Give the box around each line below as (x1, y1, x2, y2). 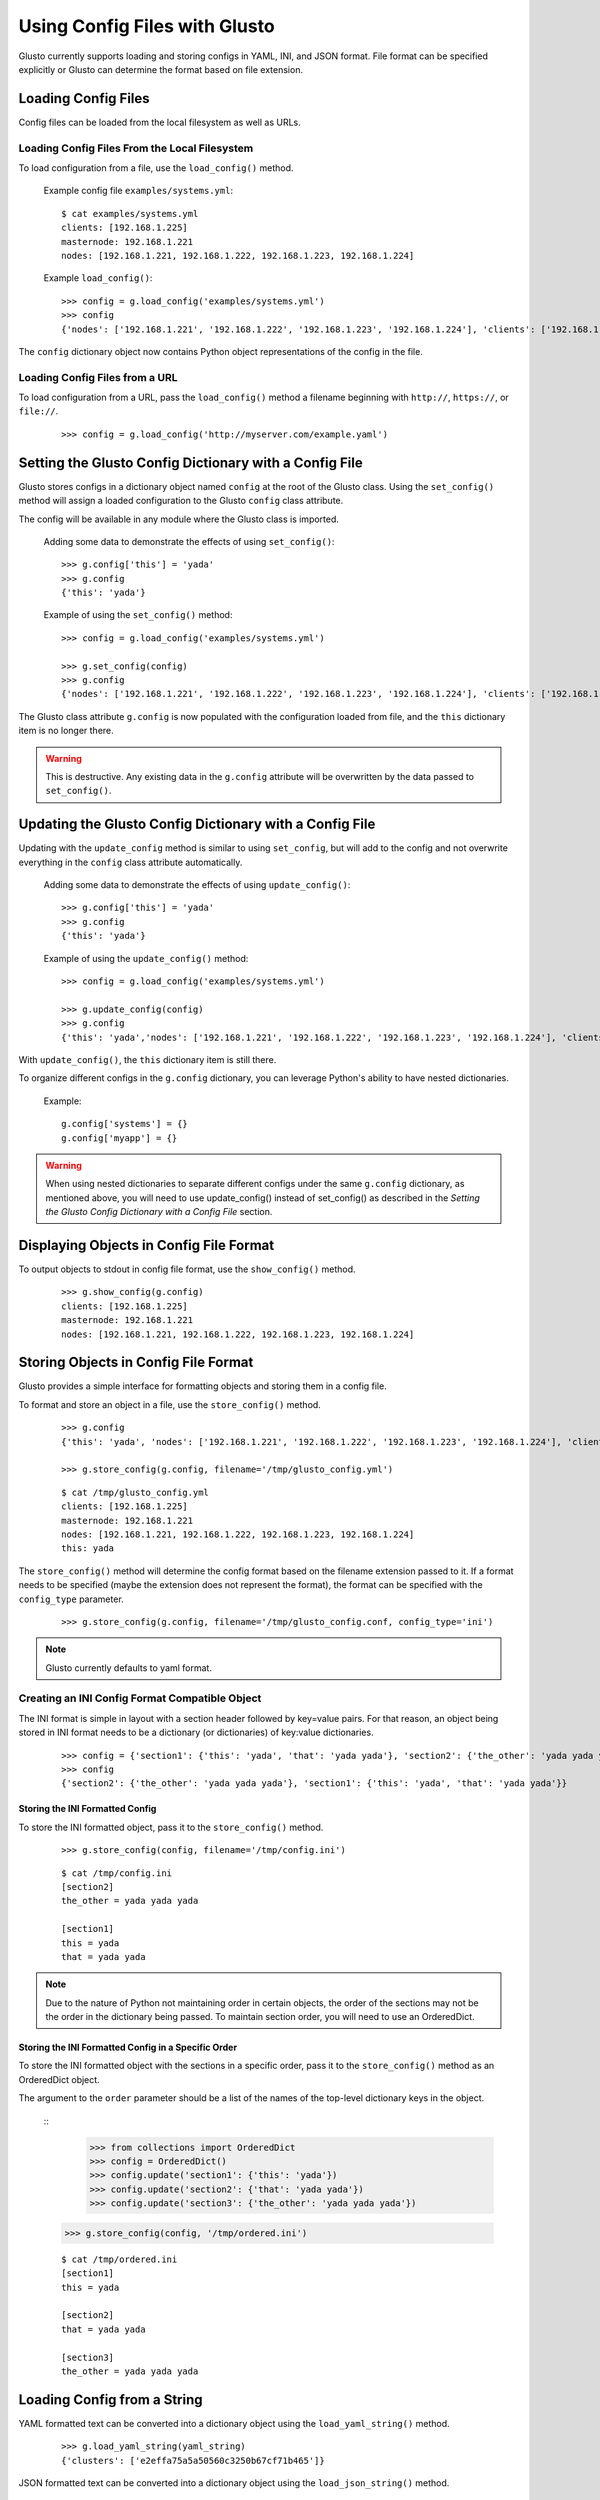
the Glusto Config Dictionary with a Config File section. (45, 1206, 273, 1218)
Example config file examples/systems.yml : (43, 185, 234, 197)
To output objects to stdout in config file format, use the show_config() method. (18, 1263, 356, 1275)
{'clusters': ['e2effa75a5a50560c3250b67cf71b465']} (61, 2455, 325, 2466)
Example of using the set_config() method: (43, 609, 233, 621)
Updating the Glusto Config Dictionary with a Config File (18, 816, 376, 833)
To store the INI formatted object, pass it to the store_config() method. (18, 1821, 324, 1833)
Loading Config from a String (18, 2391, 204, 2408)
